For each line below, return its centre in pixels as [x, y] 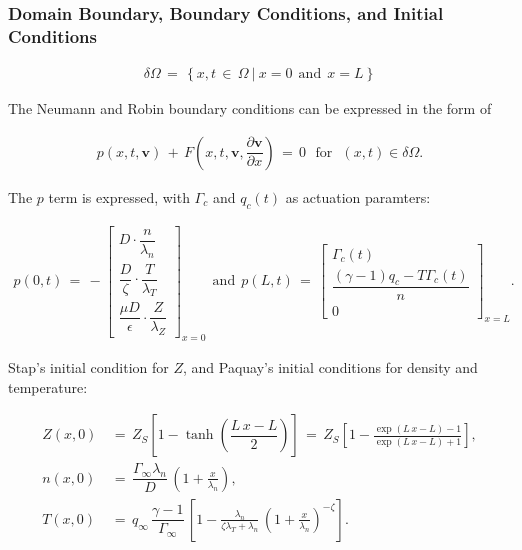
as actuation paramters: [358, 196]
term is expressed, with [119, 196]
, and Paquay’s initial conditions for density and [330, 367]
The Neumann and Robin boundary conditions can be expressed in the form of [250, 108]
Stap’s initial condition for [88, 367]
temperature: [48, 386]
